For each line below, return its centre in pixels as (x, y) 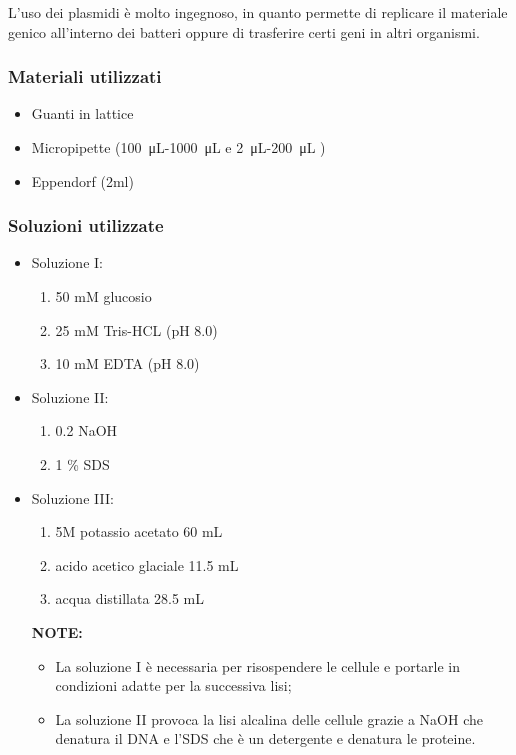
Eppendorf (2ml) (82, 180)
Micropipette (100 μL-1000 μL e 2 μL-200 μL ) (178, 147)
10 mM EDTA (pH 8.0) (127, 363)
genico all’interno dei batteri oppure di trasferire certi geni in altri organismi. (244, 31)
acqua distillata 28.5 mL (130, 598)
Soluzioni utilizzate (86, 225)
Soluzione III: (72, 497)
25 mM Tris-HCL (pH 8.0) (136, 329)
